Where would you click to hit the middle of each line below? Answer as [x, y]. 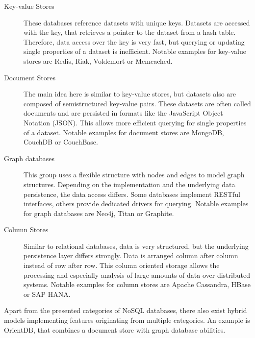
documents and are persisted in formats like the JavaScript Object [123, 113]
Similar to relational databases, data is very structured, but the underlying [136, 246]
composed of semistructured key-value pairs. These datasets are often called [137, 103]
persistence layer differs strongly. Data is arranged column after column [131, 255]
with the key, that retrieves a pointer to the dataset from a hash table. [130, 32]
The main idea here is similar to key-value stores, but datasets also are [130, 94]
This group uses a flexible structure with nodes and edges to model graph [134, 175]
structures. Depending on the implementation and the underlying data [129, 184]
